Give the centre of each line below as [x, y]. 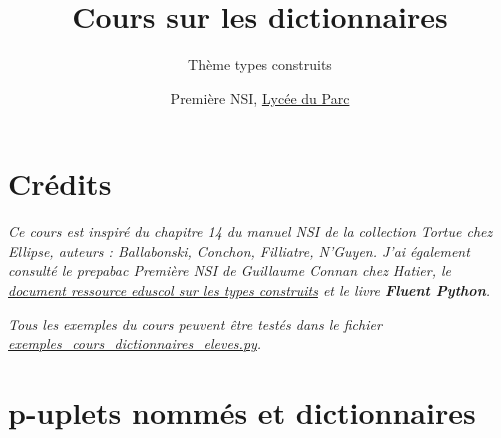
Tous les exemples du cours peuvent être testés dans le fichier [195, 323]
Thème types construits [260, 64]
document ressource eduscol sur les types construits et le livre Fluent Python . [249, 290]
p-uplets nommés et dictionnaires [242, 412]
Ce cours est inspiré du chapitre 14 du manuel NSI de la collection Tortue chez [250, 231]
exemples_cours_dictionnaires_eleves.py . [135, 343]
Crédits [60, 183]
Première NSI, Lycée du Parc [260, 97]
